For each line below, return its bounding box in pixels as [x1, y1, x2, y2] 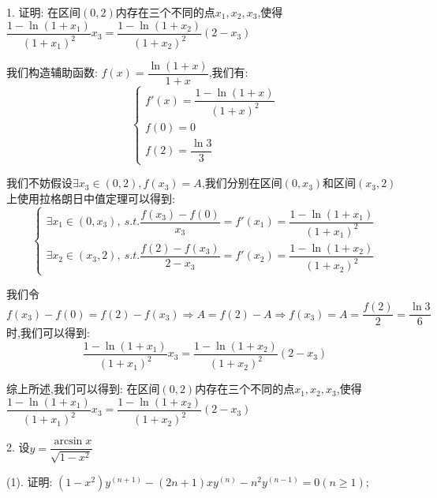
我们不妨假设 [6, 174, 73, 191]
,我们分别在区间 [201, 174, 282, 191]
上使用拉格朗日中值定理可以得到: [6, 189, 175, 206]
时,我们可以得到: [6, 324, 90, 341]
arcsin [54, 436, 83, 447]
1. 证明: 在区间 [6, 4, 81, 20]
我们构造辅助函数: [6, 64, 98, 81]
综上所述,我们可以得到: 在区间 [6, 380, 160, 397]
